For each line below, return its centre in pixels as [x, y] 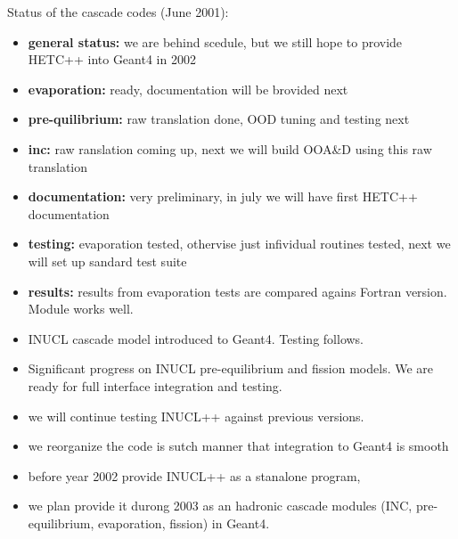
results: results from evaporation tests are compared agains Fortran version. [237, 291]
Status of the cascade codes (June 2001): [118, 12]
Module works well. [81, 309]
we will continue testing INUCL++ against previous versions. [196, 416]
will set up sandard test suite [107, 261]
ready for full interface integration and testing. [155, 385]
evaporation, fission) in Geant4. [184, 523]
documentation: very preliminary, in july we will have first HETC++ [223, 196]
